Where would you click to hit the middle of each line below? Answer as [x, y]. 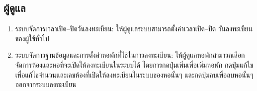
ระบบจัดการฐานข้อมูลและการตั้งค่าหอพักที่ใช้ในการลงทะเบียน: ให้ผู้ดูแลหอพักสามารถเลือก [130, 55]
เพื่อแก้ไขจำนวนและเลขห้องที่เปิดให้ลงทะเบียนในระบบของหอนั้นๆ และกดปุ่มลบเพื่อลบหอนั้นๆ [134, 74]
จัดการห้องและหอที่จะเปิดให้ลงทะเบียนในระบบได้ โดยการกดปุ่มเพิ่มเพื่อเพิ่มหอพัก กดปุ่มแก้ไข [134, 64]
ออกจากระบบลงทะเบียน [46, 84]
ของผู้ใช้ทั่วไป [32, 38]
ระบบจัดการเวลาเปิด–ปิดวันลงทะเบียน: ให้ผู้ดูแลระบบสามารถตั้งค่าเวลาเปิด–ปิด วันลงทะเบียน [134, 29]
